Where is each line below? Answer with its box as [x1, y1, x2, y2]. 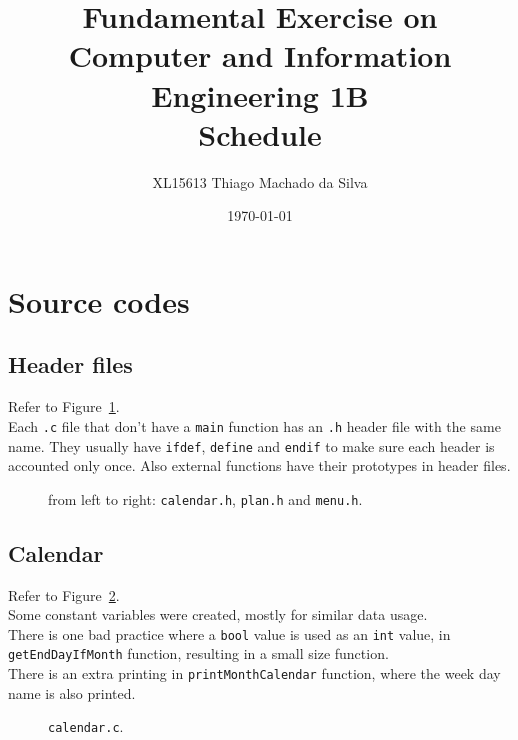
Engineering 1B [151, 74, 369, 115]
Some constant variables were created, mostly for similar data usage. [8, 604, 428, 625]
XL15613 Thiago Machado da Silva [152, 171, 368, 192]
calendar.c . [48, 716, 124, 737]
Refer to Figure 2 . [8, 584, 120, 605]
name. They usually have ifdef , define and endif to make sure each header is [8, 435, 495, 456]
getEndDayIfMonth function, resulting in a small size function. [8, 643, 389, 664]
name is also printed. [8, 682, 136, 703]
